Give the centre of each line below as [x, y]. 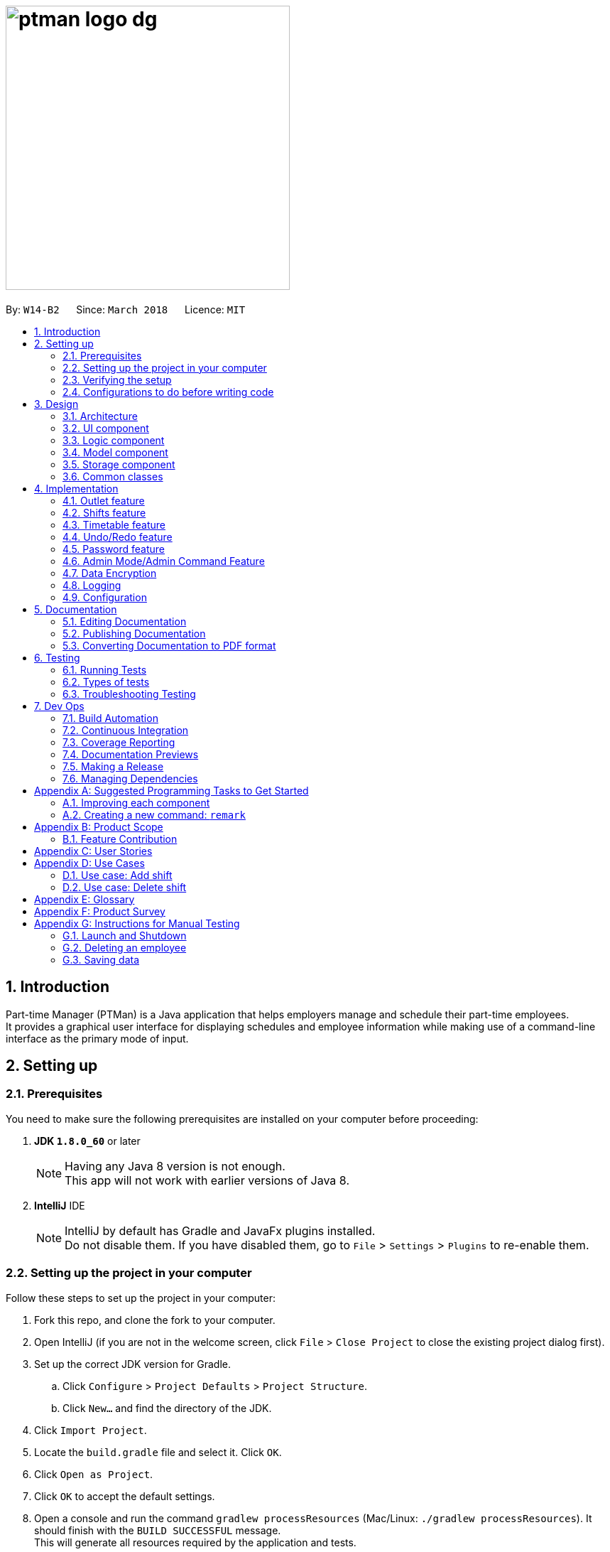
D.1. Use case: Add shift [118, 875]
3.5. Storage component [119, 464]
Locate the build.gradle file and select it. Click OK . [158, 1452]
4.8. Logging [92, 585]
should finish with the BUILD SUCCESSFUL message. [158, 1530]
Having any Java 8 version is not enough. [175, 1166]
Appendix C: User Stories [93, 851]
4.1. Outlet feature [104, 500]
